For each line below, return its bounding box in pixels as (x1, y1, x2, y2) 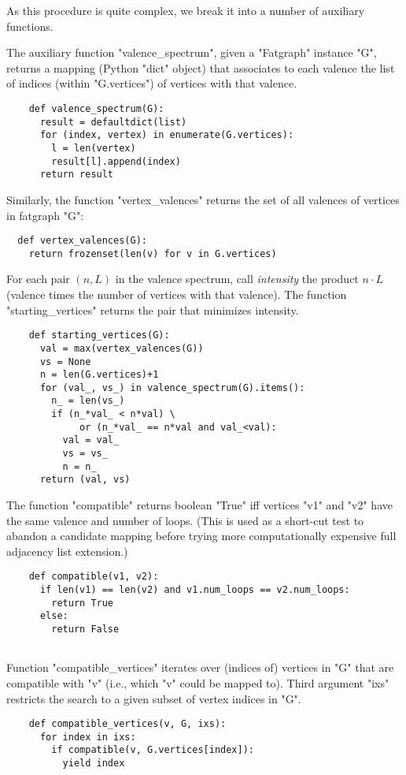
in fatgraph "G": (6, 207, 84, 223)
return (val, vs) (39, 474, 131, 486)
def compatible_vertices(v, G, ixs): (28, 718, 227, 730)
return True (51, 597, 114, 609)
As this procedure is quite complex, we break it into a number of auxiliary (6, 2, 365, 18)
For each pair (6, 270, 70, 287)
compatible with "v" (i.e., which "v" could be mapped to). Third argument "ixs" (6, 674, 389, 691)
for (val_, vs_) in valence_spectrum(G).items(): (39, 382, 305, 393)
